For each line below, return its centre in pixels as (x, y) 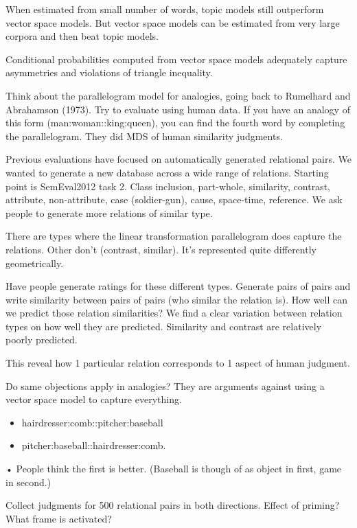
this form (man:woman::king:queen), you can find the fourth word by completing (175, 123)
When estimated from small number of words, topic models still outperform (165, 9)
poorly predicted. (42, 340)
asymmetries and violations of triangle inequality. (109, 72)
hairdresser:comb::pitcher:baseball (92, 422)
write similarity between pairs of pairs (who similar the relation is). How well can (176, 299)
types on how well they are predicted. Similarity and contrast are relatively (164, 326)
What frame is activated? (59, 518)
